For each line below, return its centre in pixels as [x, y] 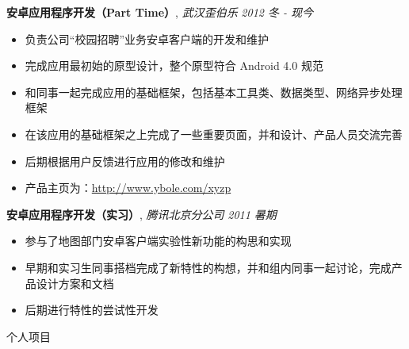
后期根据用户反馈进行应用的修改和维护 [125, 161]
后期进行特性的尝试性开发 [92, 310]
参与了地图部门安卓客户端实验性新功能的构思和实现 [158, 241]
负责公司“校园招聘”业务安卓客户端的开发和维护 [147, 38]
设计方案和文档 [75, 283]
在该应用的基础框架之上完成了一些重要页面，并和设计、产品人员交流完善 [214, 134]
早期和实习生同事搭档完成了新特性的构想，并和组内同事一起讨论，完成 [208, 267]
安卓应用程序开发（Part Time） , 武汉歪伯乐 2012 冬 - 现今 [160, 12]
